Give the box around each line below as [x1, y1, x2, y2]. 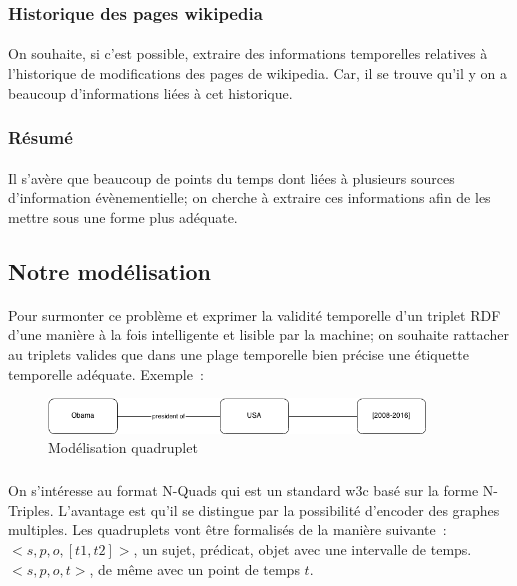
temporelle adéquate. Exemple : [8, 363, 204, 384]
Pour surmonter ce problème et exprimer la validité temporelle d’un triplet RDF [8, 304, 501, 325]
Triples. [8, 499, 54, 520]
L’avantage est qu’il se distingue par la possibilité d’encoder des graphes [58, 499, 500, 520]
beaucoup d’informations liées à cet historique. [8, 82, 293, 103]
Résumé [8, 125, 73, 150]
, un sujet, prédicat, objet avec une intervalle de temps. [133, 538, 472, 559]
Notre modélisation [8, 255, 212, 286]
